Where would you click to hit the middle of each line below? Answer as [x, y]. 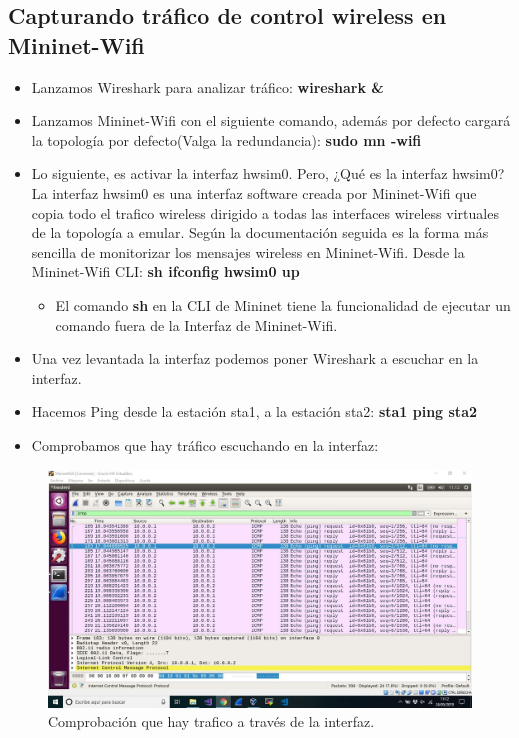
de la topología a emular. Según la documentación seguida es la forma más [260, 232]
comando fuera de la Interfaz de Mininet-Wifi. [196, 324]
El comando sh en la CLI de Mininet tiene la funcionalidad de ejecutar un [283, 304]
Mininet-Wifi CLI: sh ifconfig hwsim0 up [165, 271]
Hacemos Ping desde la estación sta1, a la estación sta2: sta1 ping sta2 [254, 411]
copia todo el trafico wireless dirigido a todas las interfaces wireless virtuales [265, 212]
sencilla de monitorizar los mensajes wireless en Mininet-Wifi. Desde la [248, 251]
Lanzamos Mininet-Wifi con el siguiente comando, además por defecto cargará [271, 120]
